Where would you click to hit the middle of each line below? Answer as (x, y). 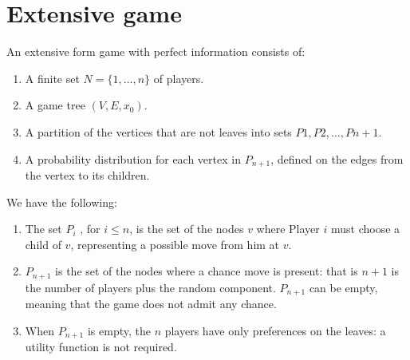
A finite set (52, 78)
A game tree (55, 105)
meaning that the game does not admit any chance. (151, 304)
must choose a (365, 229)
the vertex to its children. (87, 174)
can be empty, (343, 287)
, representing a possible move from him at (175, 244)
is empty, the (119, 330)
